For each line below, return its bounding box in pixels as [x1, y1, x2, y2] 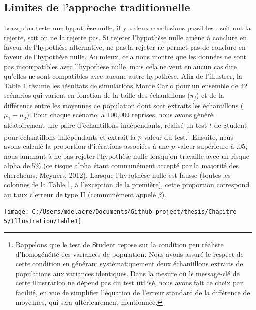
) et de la [196, 90, 224, 100]
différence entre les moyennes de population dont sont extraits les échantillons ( [4, 100, 244, 110]
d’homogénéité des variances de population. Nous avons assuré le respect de [15, 249, 244, 259]
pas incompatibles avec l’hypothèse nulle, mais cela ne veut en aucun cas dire [4, 61, 237, 71]
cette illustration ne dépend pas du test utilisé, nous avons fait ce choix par [15, 278, 243, 288]
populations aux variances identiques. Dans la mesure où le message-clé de [15, 268, 240, 278]
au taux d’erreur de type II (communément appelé [4, 189, 156, 199]
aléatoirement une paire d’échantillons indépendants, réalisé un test [4, 120, 207, 130]
